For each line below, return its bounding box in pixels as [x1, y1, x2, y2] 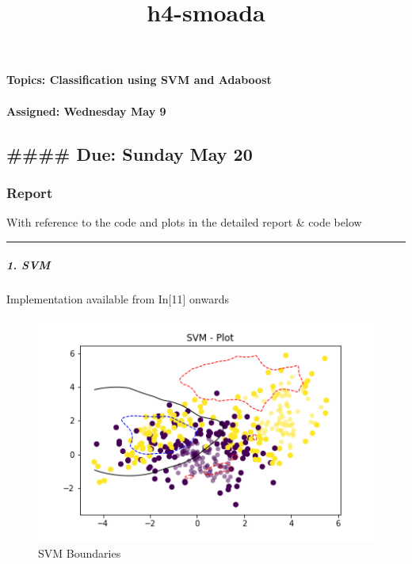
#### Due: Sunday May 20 [6, 141, 253, 166]
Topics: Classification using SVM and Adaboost [6, 71, 272, 88]
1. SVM [6, 257, 51, 273]
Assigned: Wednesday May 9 [6, 102, 166, 119]
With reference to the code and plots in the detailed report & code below [6, 214, 362, 231]
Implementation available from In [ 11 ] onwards [6, 291, 229, 307]
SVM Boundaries [38, 545, 121, 562]
